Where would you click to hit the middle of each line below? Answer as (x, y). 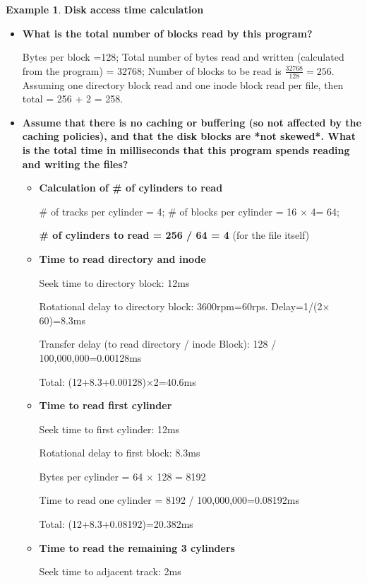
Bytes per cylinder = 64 (91, 476)
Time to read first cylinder (106, 405)
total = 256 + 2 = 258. (73, 99)
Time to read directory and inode (122, 258)
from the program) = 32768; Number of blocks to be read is (152, 70)
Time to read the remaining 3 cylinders (137, 547)
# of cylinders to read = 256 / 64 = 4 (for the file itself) (174, 235)
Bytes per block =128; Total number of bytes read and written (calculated (183, 57)
